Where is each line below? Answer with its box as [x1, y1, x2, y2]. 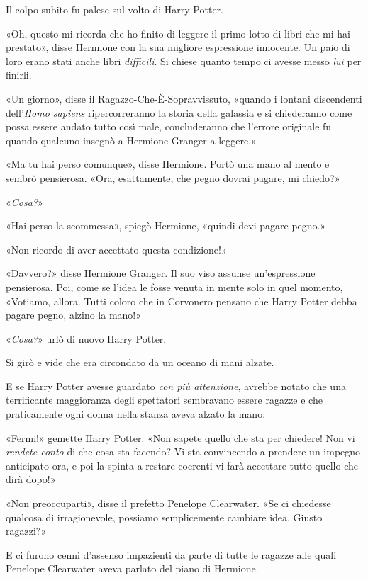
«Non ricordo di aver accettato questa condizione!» [6, 241, 227, 256]
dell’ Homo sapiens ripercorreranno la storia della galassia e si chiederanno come [6, 105, 352, 120]
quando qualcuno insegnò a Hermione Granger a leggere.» [6, 132, 257, 147]
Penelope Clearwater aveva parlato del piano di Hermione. [6, 561, 259, 576]
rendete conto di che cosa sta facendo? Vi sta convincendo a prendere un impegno [6, 444, 361, 459]
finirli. [6, 67, 32, 82]
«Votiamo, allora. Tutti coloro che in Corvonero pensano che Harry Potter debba [6, 293, 357, 308]
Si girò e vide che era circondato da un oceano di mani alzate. [6, 355, 274, 370]
